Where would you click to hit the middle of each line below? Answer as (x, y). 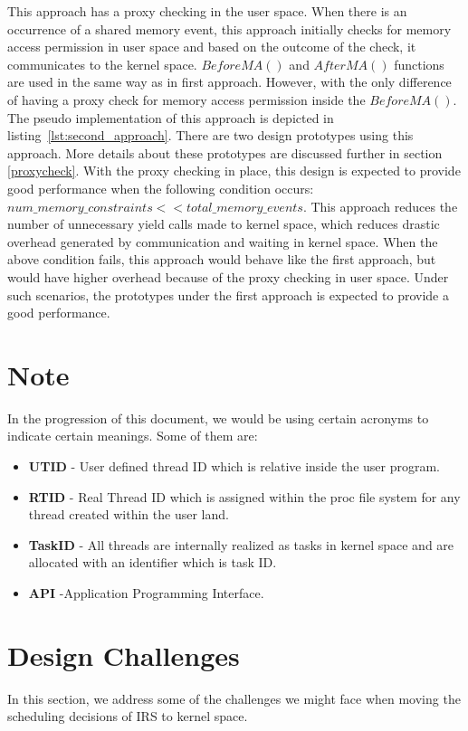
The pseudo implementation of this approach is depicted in (171, 117)
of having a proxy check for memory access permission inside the (186, 99)
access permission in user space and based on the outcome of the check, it (212, 47)
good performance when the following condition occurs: (161, 188)
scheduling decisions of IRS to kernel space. (128, 716)
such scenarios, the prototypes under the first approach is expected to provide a (228, 294)
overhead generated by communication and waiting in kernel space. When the (223, 241)
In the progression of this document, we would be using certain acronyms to (218, 418)
